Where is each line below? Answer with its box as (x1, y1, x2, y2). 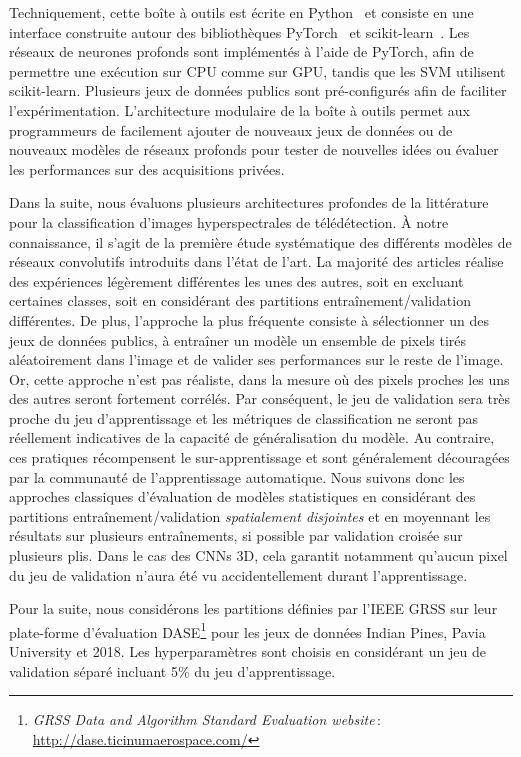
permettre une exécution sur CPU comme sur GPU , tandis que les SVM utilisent (9, 60, 506, 81)
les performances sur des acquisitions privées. (9, 158, 285, 179)
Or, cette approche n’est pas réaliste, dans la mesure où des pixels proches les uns (9, 368, 510, 389)
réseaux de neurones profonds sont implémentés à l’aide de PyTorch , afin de (9, 41, 474, 62)
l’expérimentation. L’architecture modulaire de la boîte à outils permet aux (9, 99, 470, 120)
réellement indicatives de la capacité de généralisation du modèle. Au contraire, (9, 427, 495, 448)
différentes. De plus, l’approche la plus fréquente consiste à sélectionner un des (9, 309, 489, 330)
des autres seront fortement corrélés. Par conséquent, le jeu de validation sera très (9, 388, 511, 409)
